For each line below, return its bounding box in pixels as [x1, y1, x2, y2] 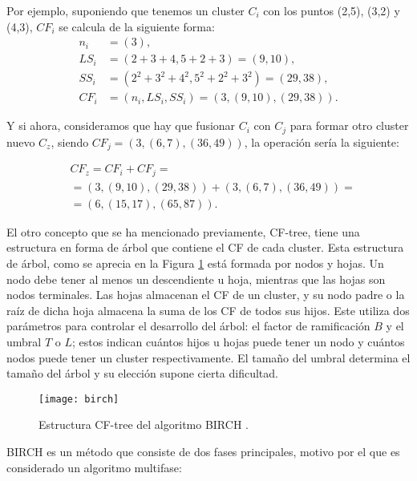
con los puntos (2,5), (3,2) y [263, 2, 400, 18]
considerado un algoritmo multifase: [6, 459, 182, 475]
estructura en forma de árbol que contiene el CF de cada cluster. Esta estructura [6, 239, 404, 256]
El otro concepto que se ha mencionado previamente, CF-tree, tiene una [6, 223, 360, 240]
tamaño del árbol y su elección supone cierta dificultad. [6, 365, 278, 382]
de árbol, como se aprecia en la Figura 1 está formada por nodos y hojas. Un [6, 254, 384, 271]
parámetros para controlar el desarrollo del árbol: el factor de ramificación [6, 317, 370, 334]
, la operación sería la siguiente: [244, 133, 399, 150]
